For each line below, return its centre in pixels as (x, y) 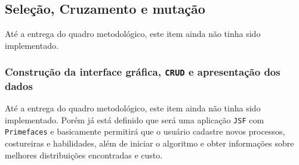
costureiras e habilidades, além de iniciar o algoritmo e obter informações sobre (149, 143)
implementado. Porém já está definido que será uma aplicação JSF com (135, 119)
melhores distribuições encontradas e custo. (84, 155)
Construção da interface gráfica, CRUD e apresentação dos (143, 72)
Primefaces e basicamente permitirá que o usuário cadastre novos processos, (145, 131)
